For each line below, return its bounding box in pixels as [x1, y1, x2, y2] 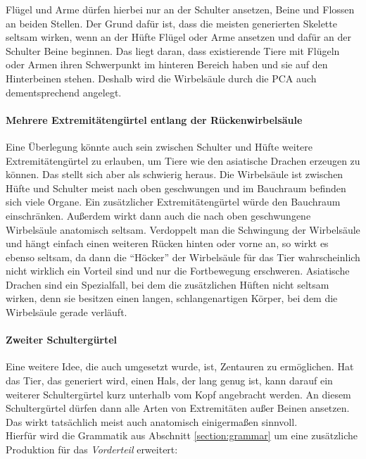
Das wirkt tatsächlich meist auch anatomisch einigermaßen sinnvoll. [6, 414, 298, 429]
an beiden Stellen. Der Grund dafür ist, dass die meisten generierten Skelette [6, 15, 337, 30]
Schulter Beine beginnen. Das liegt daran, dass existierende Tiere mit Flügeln [6, 43, 340, 58]
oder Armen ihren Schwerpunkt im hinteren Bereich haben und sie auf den [6, 57, 328, 72]
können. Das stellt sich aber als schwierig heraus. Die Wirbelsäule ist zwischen [6, 167, 343, 182]
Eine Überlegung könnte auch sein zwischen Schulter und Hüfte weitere [6, 139, 313, 153]
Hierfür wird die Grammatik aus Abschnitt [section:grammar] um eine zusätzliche [6, 428, 358, 443]
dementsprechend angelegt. [6, 84, 122, 99]
